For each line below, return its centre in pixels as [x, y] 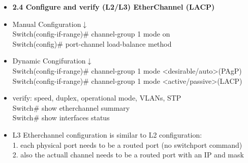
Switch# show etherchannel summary [71, 107]
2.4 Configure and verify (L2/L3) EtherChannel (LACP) [114, 7]
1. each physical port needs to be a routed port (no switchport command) [127, 144]
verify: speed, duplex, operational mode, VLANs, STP [97, 98]
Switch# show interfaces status [61, 118]
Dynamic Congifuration [49, 61]
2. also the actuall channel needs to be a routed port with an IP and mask [128, 155]
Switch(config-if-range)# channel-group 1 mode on [91, 34]
